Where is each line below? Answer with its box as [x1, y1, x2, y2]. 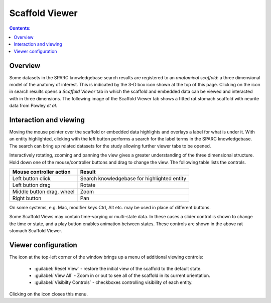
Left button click [12, 175, 51, 182]
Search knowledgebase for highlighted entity [80, 175, 187, 182]
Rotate [80, 182, 96, 189]
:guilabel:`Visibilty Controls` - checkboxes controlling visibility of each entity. [34, 279, 193, 285]
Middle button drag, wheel [12, 188, 75, 195]
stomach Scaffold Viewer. [9, 228, 62, 234]
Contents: [9, 25, 31, 31]
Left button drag [12, 182, 51, 189]
